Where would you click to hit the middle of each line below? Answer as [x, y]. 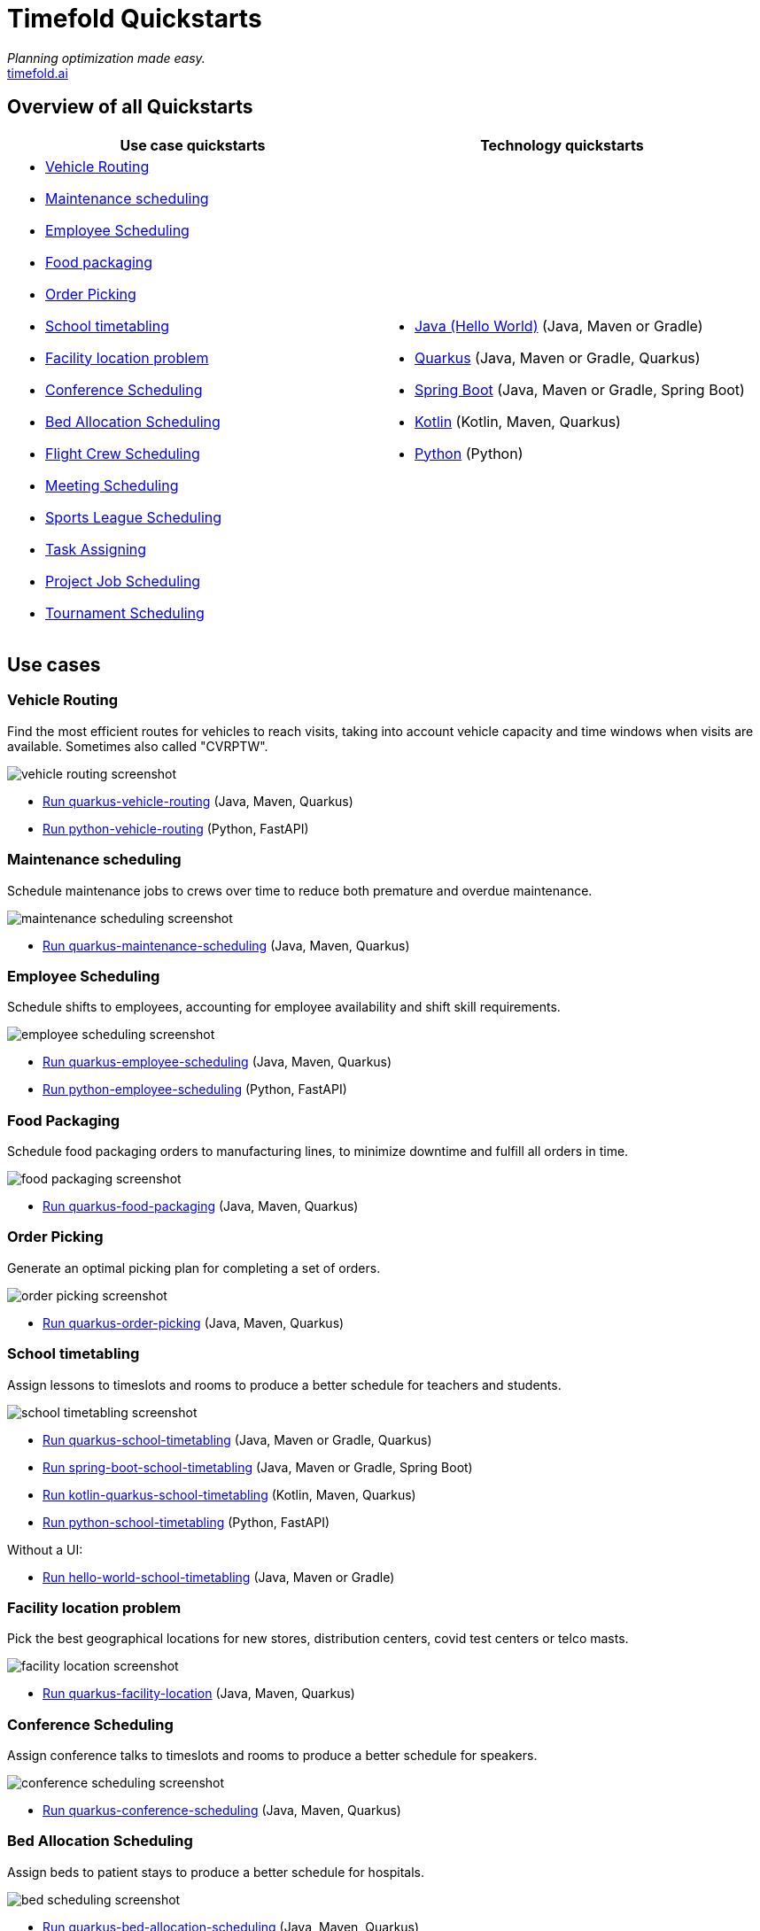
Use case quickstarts [193, 145]
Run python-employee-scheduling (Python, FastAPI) [195, 1090]
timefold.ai [38, 73]
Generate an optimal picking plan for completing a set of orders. [194, 1268]
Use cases [54, 665]
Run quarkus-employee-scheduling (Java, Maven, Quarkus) [217, 1062]
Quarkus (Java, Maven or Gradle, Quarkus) [557, 357]
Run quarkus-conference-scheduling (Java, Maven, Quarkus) [222, 1811]
